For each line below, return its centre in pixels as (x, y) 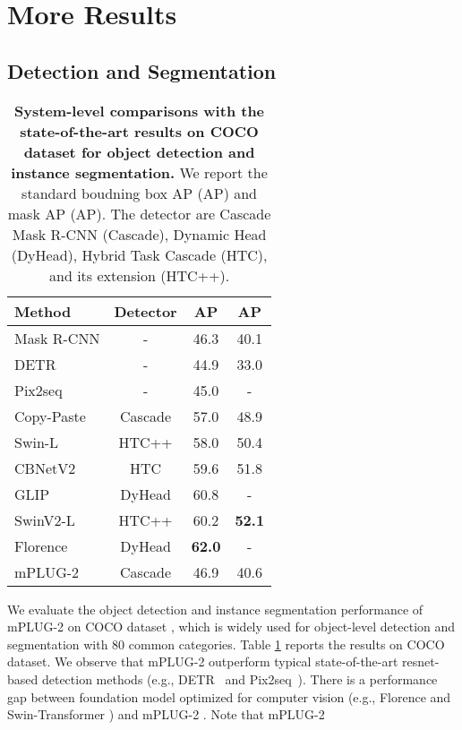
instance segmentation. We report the (139, 172)
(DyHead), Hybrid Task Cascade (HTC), (139, 254)
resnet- (421, 661)
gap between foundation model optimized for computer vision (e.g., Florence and (229, 696)
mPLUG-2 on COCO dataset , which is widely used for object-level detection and (231, 627)
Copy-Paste (50, 416)
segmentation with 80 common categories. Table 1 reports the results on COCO (226, 644)
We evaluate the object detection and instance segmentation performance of (215, 609)
